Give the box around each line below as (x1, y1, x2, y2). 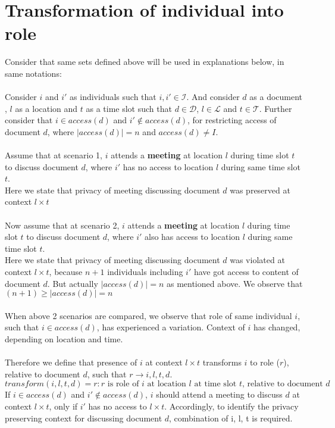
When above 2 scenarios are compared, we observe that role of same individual (5, 309, 292, 321)
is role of (107, 380, 139, 389)
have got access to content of (193, 265, 299, 277)
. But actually (47, 277, 98, 289)
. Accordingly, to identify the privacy (164, 399, 299, 412)
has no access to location (123, 160, 214, 173)
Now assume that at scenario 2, (5, 218, 120, 231)
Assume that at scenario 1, (5, 149, 102, 161)
